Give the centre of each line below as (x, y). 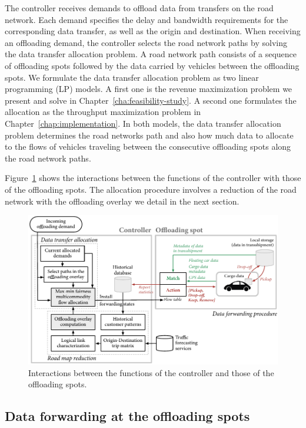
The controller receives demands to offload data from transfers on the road (139, 8)
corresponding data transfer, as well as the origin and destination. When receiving (153, 31)
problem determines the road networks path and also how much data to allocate (149, 135)
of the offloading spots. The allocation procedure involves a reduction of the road (151, 189)
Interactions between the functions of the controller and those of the (151, 372)
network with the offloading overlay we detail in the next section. (122, 201)
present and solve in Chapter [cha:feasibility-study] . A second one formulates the (151, 100)
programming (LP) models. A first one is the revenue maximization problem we (149, 89)
